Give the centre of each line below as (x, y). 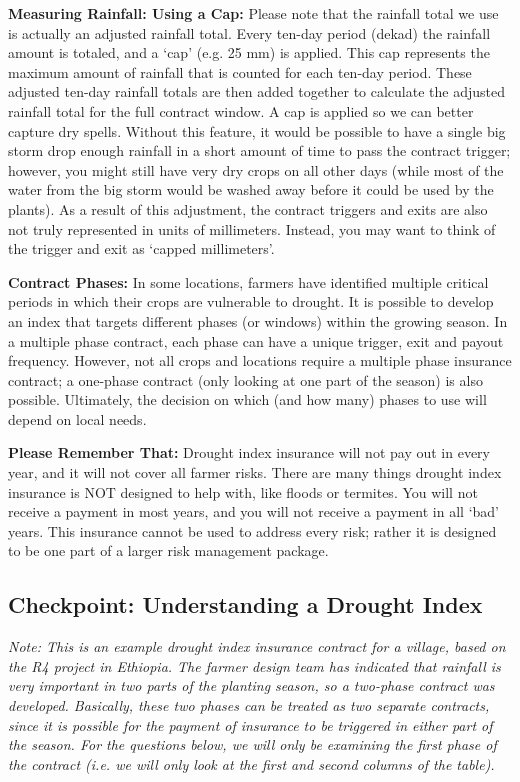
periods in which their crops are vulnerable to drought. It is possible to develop (251, 301)
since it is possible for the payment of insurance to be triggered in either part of (250, 724)
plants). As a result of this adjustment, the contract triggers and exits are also (248, 208)
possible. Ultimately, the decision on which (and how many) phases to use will (247, 399)
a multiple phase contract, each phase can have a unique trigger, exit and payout (256, 340)
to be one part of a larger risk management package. (168, 550)
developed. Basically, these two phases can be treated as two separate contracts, (249, 705)
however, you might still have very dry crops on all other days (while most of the (256, 169)
